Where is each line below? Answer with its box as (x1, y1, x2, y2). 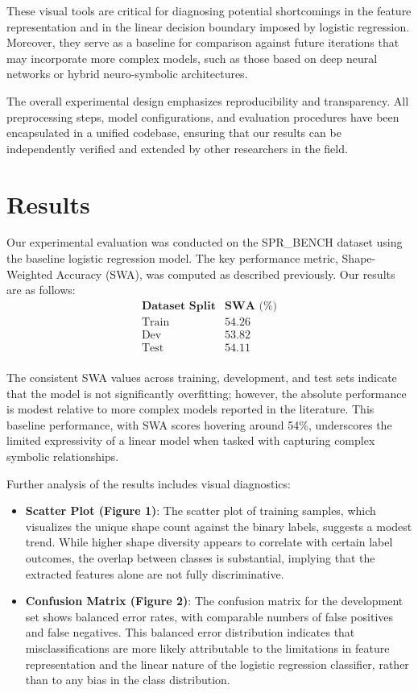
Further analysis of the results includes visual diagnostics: (6, 475, 291, 492)
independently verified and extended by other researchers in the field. (6, 139, 348, 156)
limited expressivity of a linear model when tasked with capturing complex (6, 432, 375, 449)
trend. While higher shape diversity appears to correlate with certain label (25, 533, 393, 550)
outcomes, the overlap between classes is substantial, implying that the (25, 549, 375, 566)
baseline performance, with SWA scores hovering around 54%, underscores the (6, 416, 392, 433)
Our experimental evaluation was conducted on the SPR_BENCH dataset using (6, 234, 403, 251)
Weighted (6, 265, 53, 282)
